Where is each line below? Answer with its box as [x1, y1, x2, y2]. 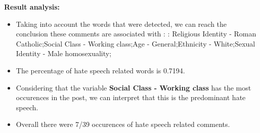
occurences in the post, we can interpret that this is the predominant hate [16, 92, 246, 103]
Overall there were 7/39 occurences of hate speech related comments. [16, 119, 230, 129]
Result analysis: [4, 2, 60, 12]
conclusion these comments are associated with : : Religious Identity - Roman [16, 28, 256, 39]
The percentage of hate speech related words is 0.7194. [16, 65, 185, 75]
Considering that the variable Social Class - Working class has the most [16, 82, 251, 93]
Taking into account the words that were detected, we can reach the [16, 18, 227, 29]
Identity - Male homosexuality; [16, 48, 112, 59]
